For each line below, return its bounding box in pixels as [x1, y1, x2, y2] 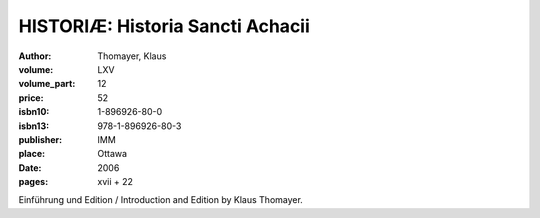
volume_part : [18, 78, 76, 90]
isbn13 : [18, 120, 50, 132]
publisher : [18, 133, 63, 145]
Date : [18, 161, 42, 174]
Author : [18, 50, 52, 62]
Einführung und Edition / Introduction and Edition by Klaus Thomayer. [18, 194, 304, 206]
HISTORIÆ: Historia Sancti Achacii [18, 15, 310, 37]
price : [18, 91, 44, 104]
